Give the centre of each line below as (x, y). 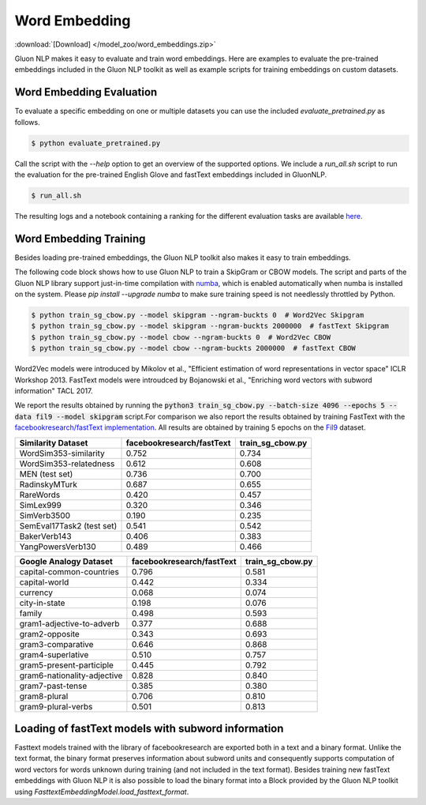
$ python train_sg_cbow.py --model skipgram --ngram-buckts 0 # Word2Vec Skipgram (198, 315)
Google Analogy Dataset (66, 561)
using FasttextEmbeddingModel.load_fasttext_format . (102, 792)
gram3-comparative (56, 644)
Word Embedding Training (80, 238)
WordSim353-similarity (62, 453)
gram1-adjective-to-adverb (69, 623)
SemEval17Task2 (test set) (68, 525)
